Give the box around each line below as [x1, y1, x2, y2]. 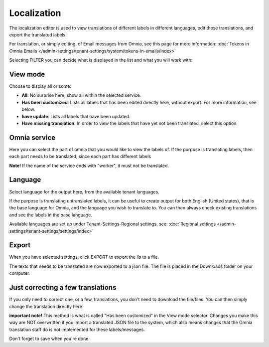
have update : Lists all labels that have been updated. [21, 113, 131, 119]
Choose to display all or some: [9, 83, 72, 89]
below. [21, 106, 35, 112]
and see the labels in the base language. [9, 212, 92, 218]
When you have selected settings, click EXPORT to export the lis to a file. [9, 254, 159, 260]
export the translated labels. [9, 31, 67, 37]
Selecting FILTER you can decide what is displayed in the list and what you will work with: [9, 57, 193, 63]
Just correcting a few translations [9, 283, 117, 292]
